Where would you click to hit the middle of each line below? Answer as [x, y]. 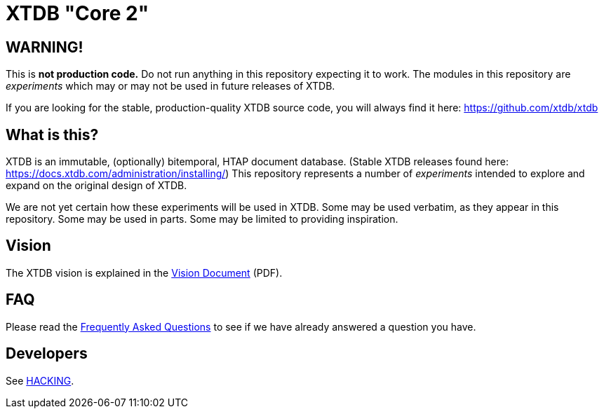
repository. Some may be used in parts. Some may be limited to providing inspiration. [202, 219]
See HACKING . [40, 380]
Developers [47, 354]
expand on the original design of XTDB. [96, 186]
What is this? [52, 134]
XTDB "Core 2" [78, 13]
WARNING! [45, 47]
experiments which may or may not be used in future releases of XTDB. [170, 86]
